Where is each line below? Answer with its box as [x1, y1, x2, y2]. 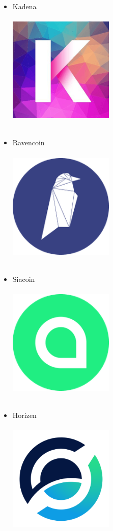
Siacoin [12, 273, 35, 284]
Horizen [12, 410, 37, 421]
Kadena [12, 1, 37, 11]
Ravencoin [12, 137, 45, 148]
